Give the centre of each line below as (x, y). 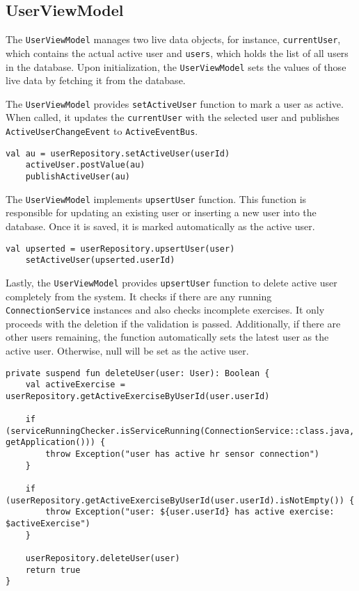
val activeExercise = (75, 385)
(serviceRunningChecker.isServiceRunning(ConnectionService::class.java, (180, 431)
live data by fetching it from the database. (96, 80)
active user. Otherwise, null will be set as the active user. (127, 350)
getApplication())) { (56, 443)
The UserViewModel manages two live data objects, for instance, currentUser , (173, 39)
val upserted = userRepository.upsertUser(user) (120, 249)
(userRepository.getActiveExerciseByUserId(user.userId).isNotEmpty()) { (180, 500)
